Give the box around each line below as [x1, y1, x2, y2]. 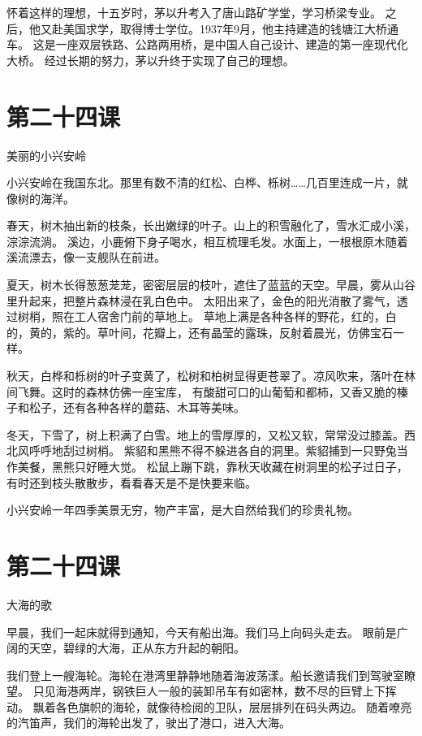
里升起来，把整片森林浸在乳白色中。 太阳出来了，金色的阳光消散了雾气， [6, 292, 397, 309]
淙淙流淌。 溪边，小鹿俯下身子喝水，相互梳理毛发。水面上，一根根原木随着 [6, 232, 408, 249]
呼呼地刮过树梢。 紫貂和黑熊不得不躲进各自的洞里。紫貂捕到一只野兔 [28, 442, 397, 459]
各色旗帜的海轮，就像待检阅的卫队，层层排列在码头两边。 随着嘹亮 [55, 698, 412, 715]
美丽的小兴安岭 [6, 146, 86, 163]
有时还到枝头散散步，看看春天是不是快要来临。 [6, 474, 256, 491]
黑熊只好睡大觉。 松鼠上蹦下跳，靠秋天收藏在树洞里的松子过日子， [51, 458, 408, 474]
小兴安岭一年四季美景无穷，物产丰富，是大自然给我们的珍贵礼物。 [6, 501, 359, 518]
